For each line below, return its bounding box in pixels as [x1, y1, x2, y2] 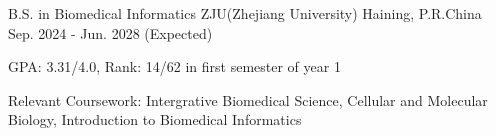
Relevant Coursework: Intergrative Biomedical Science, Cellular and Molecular [8, 89, 488, 110]
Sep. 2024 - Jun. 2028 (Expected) [8, 22, 213, 43]
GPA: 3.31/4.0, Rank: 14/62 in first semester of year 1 [8, 56, 341, 77]
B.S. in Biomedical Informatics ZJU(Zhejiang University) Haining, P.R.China [8, 3, 482, 23]
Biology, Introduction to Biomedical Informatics [8, 109, 302, 130]
